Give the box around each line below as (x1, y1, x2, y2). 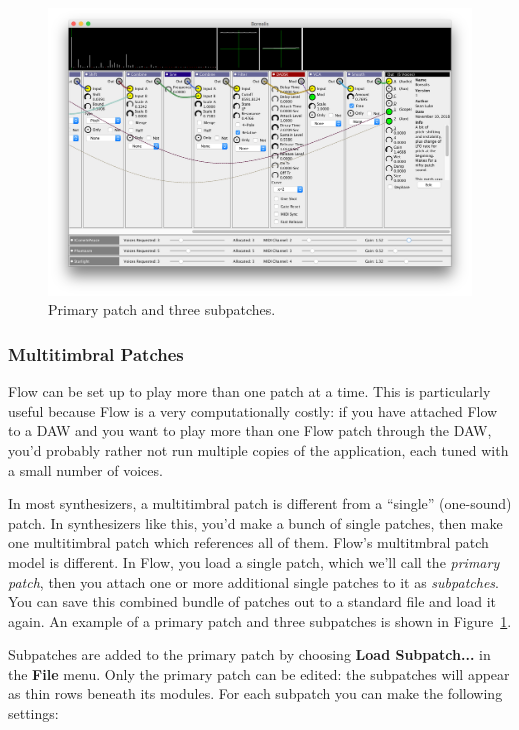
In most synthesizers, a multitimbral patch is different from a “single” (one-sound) (8, 493, 512, 514)
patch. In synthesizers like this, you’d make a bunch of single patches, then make (8, 512, 503, 533)
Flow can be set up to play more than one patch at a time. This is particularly (8, 381, 491, 402)
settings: (8, 703, 59, 724)
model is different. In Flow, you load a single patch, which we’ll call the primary (8, 551, 500, 572)
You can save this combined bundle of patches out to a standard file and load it (8, 591, 497, 612)
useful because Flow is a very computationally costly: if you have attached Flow (8, 400, 498, 421)
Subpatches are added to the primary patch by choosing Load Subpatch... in (8, 644, 491, 665)
